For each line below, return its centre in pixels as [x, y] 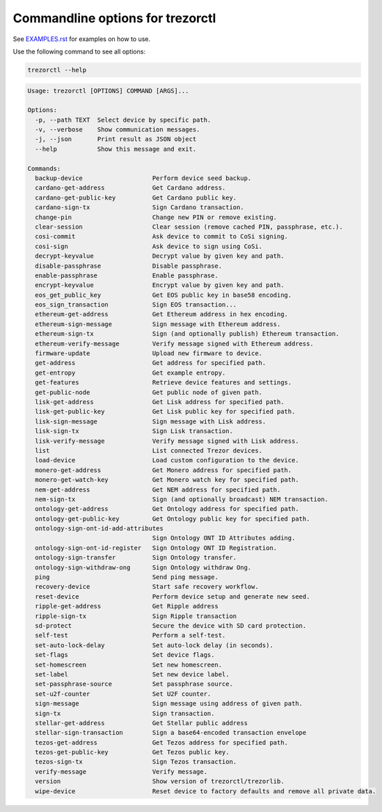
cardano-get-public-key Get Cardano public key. [136, 197]
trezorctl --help [57, 70]
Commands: [44, 168]
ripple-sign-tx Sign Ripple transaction [136, 616]
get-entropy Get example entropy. [130, 373]
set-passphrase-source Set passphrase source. [134, 684]
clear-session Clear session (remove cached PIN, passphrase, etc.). [189, 227]
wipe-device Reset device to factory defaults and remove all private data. [206, 791]
